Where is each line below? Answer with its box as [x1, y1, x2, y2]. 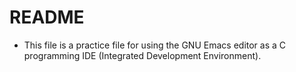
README [9, 6, 85, 29]
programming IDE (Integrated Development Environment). [23, 49, 262, 61]
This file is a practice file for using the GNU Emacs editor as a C [23, 39, 287, 51]
